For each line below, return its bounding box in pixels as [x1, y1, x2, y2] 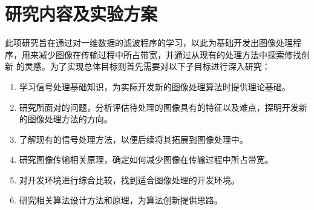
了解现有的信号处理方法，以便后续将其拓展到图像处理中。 [19, 133, 248, 145]
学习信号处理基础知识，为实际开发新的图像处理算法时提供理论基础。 [19, 80, 290, 93]
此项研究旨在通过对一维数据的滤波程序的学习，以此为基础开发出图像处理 [5, 36, 293, 49]
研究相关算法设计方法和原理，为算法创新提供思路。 [19, 194, 223, 206]
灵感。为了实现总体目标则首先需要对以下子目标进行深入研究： [24, 60, 270, 73]
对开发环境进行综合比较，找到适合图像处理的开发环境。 [19, 173, 240, 186]
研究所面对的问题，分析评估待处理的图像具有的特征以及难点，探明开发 [19, 100, 299, 113]
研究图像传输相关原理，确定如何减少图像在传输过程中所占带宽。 [19, 153, 273, 166]
